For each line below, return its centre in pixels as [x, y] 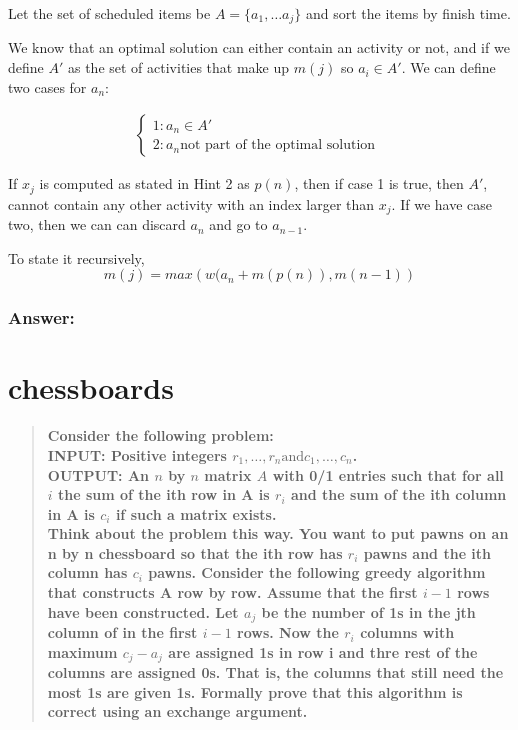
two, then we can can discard [97, 224]
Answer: [41, 317]
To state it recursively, [76, 257]
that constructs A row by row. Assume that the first [232, 592]
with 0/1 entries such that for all [388, 474]
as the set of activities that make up [178, 67]
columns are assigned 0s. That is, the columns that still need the [275, 672]
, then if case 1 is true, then [379, 183]
